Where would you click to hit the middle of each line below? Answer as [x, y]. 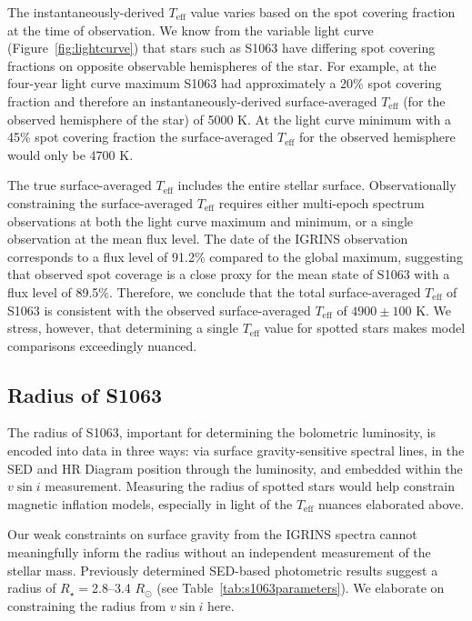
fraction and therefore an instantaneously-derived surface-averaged [192, 100]
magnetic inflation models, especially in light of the [150, 503]
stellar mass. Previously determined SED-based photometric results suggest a [223, 570]
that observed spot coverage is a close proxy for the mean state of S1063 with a [229, 274]
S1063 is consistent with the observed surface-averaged [159, 310]
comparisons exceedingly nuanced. [102, 345]
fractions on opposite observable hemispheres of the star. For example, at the [222, 65]
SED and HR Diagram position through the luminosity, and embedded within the [235, 468]
